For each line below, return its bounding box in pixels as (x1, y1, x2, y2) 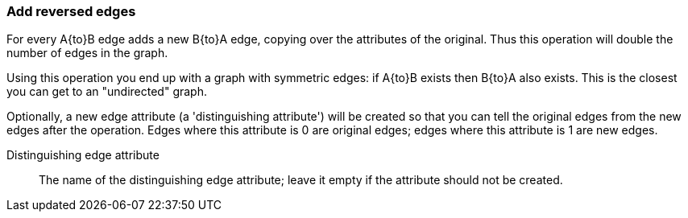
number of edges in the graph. (6, 46, 168, 60)
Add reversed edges (6, 3, 136, 19)
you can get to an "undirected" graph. (6, 84, 207, 99)
